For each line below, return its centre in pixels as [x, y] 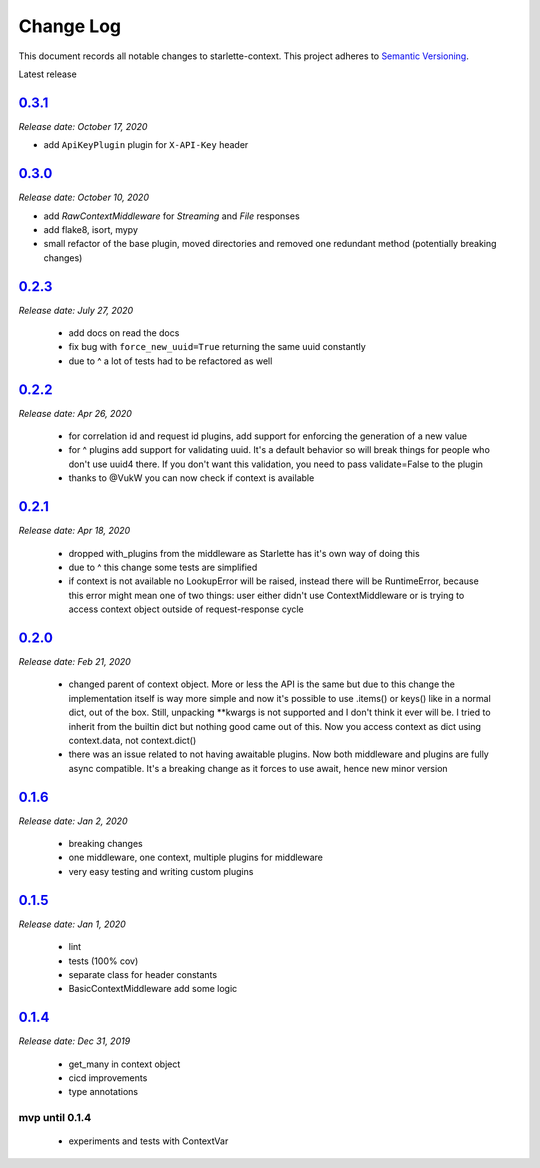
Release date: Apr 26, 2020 [75, 413]
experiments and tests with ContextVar [148, 1141]
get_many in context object [124, 1064]
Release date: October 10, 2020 [84, 197]
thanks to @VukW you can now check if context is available [191, 478]
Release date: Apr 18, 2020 [74, 531]
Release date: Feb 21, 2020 [75, 662]
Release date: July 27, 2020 [76, 310]
